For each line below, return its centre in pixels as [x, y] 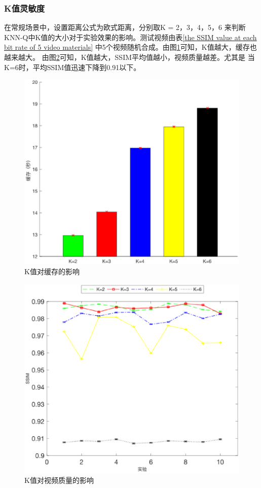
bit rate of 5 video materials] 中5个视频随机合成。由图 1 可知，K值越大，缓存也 [130, 47]
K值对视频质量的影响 [59, 480]
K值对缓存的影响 [52, 271]
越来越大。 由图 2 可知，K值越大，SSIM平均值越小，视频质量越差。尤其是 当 [129, 57]
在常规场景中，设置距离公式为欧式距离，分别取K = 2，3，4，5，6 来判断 [125, 27]
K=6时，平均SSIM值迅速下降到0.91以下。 [72, 67]
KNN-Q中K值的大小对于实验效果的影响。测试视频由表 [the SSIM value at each [130, 37]
